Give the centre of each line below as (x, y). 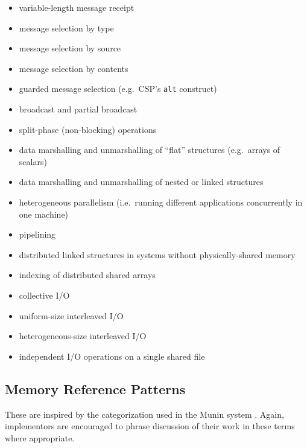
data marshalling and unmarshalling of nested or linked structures (141, 182)
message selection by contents (74, 68)
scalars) (33, 161)
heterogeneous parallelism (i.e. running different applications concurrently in (161, 202)
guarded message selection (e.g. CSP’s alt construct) (118, 89)
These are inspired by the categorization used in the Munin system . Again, (144, 414)
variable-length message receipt (77, 7)
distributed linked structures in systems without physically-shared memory (157, 254)
